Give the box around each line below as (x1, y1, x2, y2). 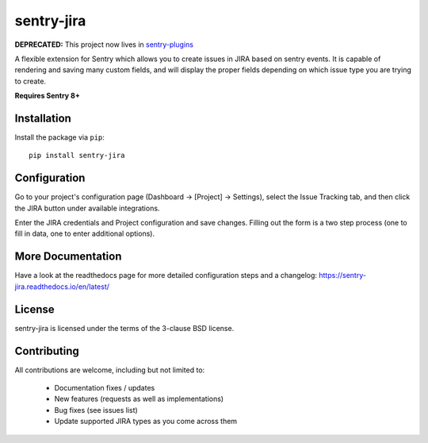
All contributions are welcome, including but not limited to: (14, 365, 205, 375)
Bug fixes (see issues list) (54, 405, 138, 414)
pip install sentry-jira (29, 151, 125, 160)
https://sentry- (318, 271, 366, 280)
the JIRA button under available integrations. (14, 203, 160, 213)
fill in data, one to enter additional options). (14, 229, 155, 238)
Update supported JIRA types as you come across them (54, 417, 238, 426)
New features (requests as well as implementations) (54, 394, 224, 404)
